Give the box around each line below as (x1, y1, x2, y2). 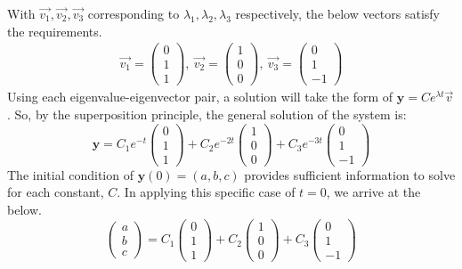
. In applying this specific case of (117, 183, 296, 201)
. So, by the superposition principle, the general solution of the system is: (7, 104, 407, 123)
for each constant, (7, 183, 104, 201)
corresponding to (87, 4, 180, 22)
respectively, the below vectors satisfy (235, 4, 441, 22)
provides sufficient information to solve (244, 165, 456, 183)
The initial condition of (7, 165, 134, 183)
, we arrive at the (326, 183, 421, 201)
